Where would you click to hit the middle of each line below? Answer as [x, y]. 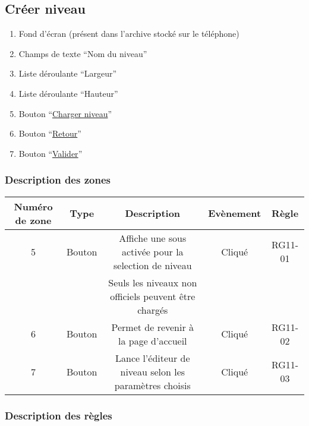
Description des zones [58, 180]
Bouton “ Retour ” [50, 133]
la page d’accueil [153, 340]
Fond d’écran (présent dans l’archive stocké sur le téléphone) [129, 34]
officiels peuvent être [153, 296]
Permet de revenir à [153, 327]
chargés [153, 310]
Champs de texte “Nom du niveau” [83, 53]
